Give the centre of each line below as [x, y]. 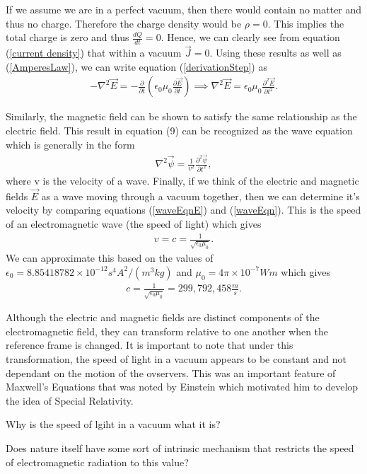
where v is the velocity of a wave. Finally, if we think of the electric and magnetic [182, 181]
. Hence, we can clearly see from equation [250, 37]
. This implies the [306, 23]
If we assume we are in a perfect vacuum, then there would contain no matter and [184, 9]
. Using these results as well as [275, 53]
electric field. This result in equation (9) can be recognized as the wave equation [179, 131]
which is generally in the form [70, 144]
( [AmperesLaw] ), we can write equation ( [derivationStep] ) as [136, 66]
